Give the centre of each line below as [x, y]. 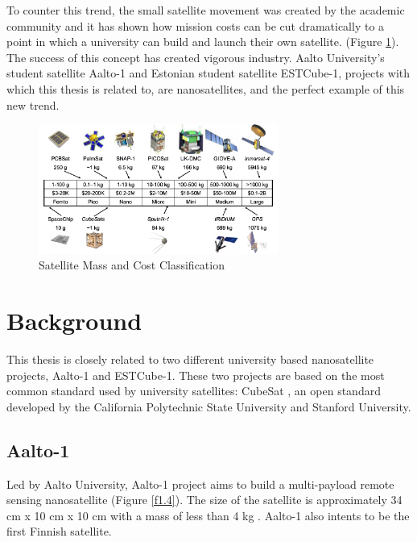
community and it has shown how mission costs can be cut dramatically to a [196, 25]
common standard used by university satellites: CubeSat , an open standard [194, 391]
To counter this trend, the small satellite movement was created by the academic [206, 10]
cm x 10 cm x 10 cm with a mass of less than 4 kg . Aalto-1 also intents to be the [208, 515]
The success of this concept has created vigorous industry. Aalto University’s [196, 57]
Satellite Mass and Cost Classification [132, 265]
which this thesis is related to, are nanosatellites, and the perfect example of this [206, 88]
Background [74, 321]
